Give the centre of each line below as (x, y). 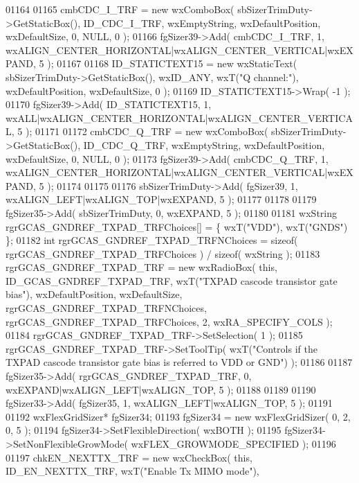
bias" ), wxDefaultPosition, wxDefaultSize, (94, 294)
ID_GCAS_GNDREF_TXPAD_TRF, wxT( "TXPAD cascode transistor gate (172, 280)
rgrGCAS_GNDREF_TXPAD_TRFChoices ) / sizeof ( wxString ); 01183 (163, 253)
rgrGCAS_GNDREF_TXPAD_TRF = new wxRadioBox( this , (141, 267)
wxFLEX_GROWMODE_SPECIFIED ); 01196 (233, 444)
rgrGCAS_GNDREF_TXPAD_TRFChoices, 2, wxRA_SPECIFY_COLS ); (169, 321)
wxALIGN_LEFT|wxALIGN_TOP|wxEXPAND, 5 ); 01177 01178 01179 (161, 199)
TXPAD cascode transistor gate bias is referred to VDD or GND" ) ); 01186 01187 (179, 362)
